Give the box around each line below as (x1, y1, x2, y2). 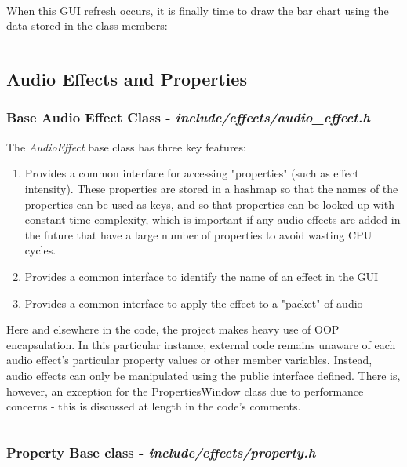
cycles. (24, 242, 56, 258)
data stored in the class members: (6, 17, 168, 34)
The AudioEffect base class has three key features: (6, 138, 247, 155)
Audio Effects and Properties (6, 67, 247, 91)
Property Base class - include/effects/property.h (6, 442, 316, 462)
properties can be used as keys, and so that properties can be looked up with (24, 195, 394, 212)
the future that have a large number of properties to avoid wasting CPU (24, 226, 372, 243)
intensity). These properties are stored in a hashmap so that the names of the (24, 180, 398, 196)
